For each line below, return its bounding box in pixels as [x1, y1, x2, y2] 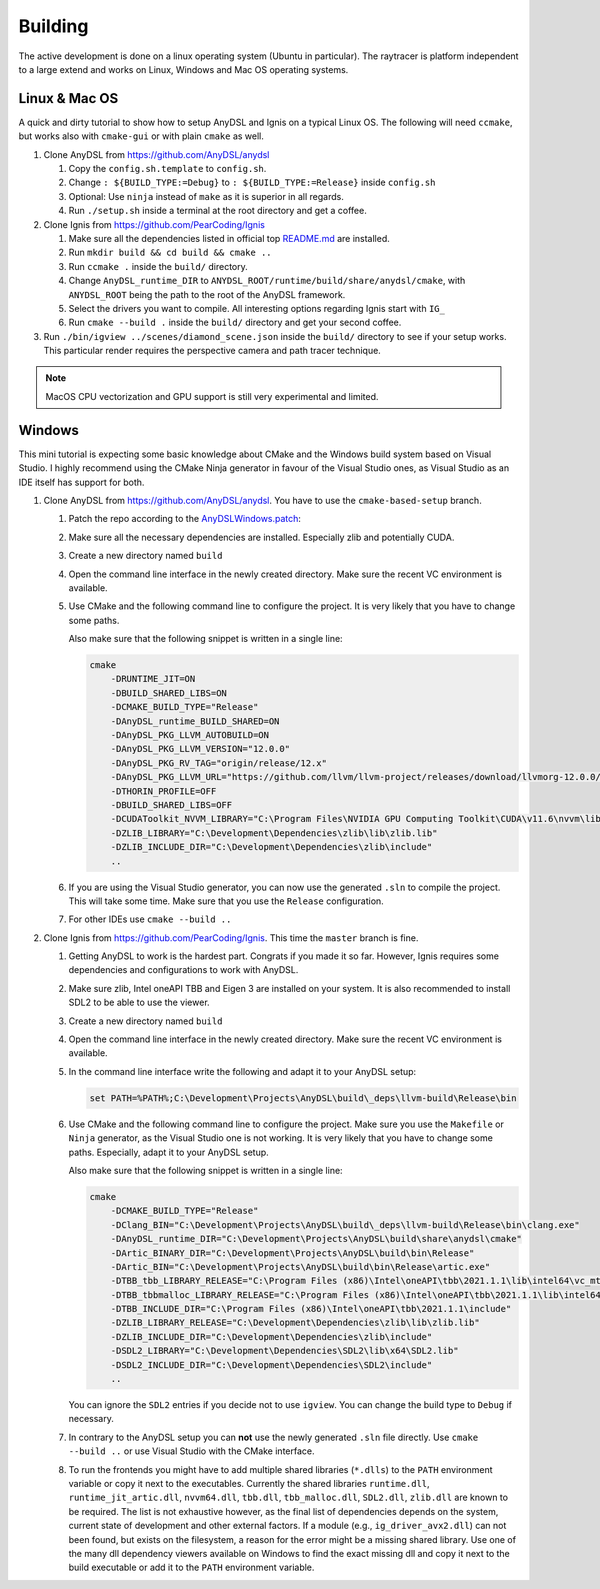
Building [18, 15, 89, 37]
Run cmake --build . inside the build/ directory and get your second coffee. [68, 316, 402, 329]
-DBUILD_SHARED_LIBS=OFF [110, 799, 233, 810]
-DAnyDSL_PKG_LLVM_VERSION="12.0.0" [110, 743, 290, 755]
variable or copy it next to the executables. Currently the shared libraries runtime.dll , [68, 1477, 430, 1489]
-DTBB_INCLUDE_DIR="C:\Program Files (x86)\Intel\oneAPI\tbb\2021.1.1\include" [110, 1303, 512, 1315]
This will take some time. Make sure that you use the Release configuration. [68, 895, 384, 907]
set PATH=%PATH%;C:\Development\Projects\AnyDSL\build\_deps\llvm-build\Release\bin [89, 1092, 517, 1104]
